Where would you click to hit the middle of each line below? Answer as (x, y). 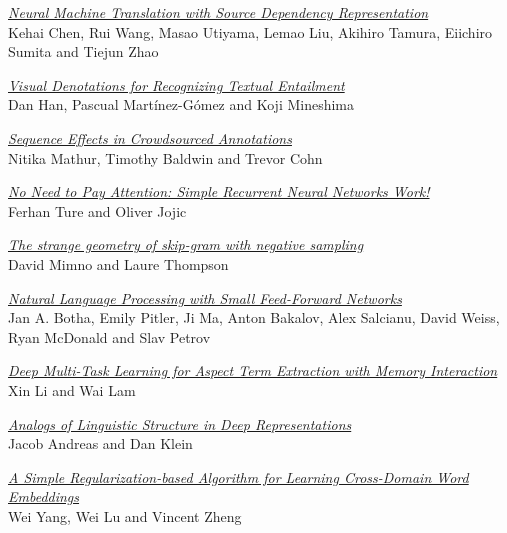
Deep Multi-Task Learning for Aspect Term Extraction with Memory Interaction (253, 370)
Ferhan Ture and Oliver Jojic (97, 210)
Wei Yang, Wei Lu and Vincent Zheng (125, 515)
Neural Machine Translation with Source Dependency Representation (218, 12)
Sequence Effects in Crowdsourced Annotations (150, 137)
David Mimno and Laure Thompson (118, 263)
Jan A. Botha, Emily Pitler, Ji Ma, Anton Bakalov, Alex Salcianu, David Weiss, (254, 317)
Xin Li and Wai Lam (72, 389)
